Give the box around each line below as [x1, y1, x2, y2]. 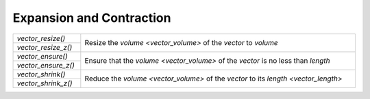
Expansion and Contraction [12, 10, 171, 25]
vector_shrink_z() [16, 79, 73, 88]
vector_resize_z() [16, 42, 73, 52]
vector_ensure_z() [16, 60, 75, 70]
